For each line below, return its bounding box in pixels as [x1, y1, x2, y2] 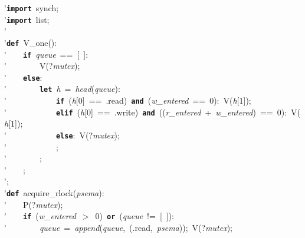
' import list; [4, 13, 50, 25]
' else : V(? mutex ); [4, 129, 120, 141]
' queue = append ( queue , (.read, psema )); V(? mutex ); [4, 221, 233, 233]
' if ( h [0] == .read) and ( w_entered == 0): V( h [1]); [4, 94, 251, 107]
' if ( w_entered [4, 210, 76, 222]
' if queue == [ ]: [4, 48, 88, 60]
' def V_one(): [4, 36, 57, 48]
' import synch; [4, 2, 59, 14]
